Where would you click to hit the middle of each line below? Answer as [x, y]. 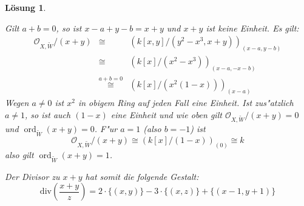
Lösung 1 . [25, 7]
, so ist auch [48, 114]
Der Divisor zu [32, 176]
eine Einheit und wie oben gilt [166, 114]
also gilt [19, 155]
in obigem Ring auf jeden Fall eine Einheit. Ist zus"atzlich [186, 103]
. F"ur [106, 129]
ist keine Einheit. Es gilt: [252, 28]
